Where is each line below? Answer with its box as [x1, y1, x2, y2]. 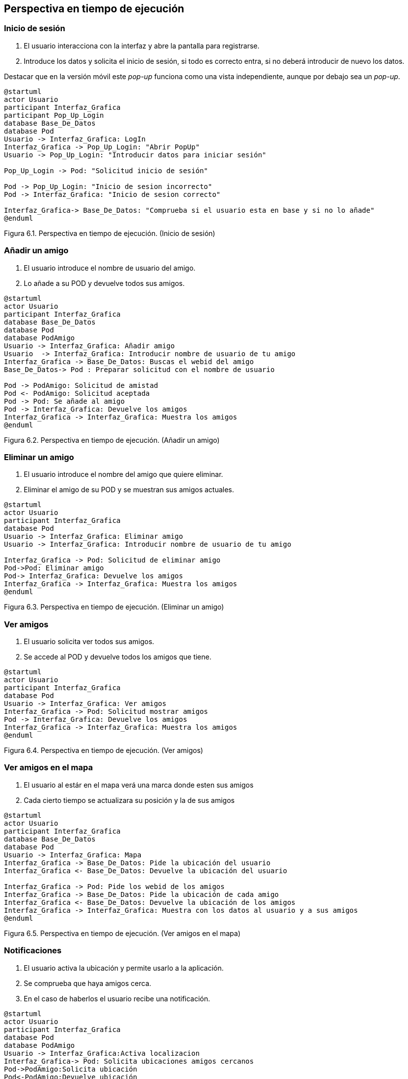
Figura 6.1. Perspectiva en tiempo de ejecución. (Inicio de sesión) [4, 229, 215, 237]
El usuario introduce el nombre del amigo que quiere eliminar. [24, 470, 223, 479]
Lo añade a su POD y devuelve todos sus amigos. [24, 279, 185, 287]
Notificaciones [4, 945, 62, 956]
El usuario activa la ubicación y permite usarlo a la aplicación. [24, 963, 224, 972]
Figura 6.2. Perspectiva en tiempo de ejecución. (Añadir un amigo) [4, 435, 220, 444]
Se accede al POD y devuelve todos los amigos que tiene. [24, 653, 211, 661]
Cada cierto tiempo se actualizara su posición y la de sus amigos [24, 796, 235, 804]
